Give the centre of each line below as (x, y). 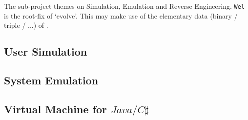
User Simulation (46, 51)
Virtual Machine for (55, 109)
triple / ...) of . (26, 25)
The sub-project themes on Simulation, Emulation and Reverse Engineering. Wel (124, 6)
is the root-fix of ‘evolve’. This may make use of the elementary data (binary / (121, 15)
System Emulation (51, 80)
